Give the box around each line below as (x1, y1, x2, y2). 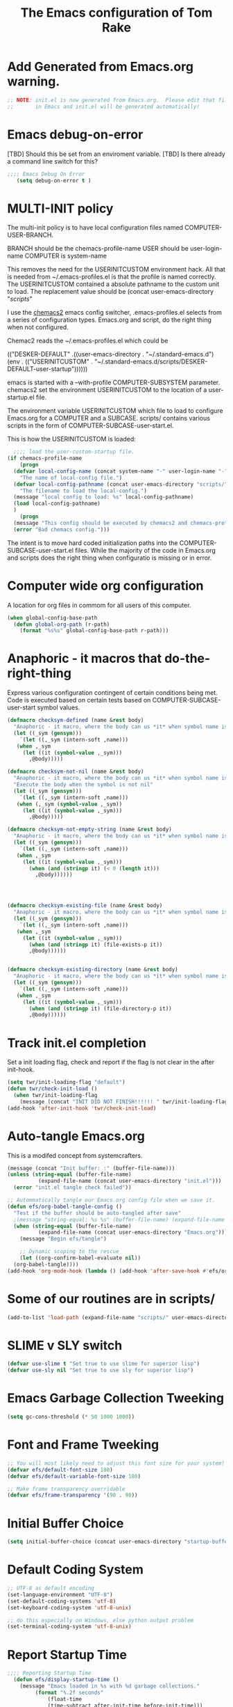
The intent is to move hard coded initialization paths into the (7, 538, 178, 547)
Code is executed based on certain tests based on (7, 696, 151, 705)
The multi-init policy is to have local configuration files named (7, 223, 184, 232)
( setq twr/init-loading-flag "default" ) (7, 1079, 126, 1086)
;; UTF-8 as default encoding (7, 1585, 95, 1592)
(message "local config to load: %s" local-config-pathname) (13, 494, 194, 501)
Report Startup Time (7, 1646, 127, 1662)
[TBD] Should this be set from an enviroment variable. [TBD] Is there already (7, 150, 225, 158)
